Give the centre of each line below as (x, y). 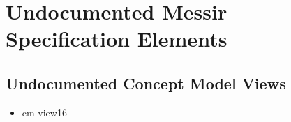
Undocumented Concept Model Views (146, 83)
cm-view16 (44, 112)
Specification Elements (117, 39)
